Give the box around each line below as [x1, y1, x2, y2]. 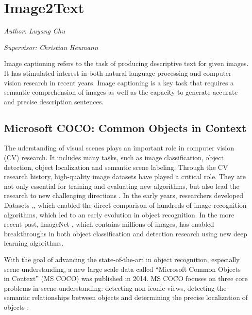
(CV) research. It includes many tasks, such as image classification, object [4, 152, 224, 163]
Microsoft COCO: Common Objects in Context [4, 120, 247, 135]
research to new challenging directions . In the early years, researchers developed [4, 190, 243, 200]
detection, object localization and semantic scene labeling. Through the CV [4, 162, 228, 172]
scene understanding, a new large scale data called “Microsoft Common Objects [4, 264, 241, 274]
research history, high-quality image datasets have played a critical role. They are [4, 171, 246, 182]
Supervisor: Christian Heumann [4, 42, 98, 52]
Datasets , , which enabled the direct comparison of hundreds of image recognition [4, 200, 247, 210]
